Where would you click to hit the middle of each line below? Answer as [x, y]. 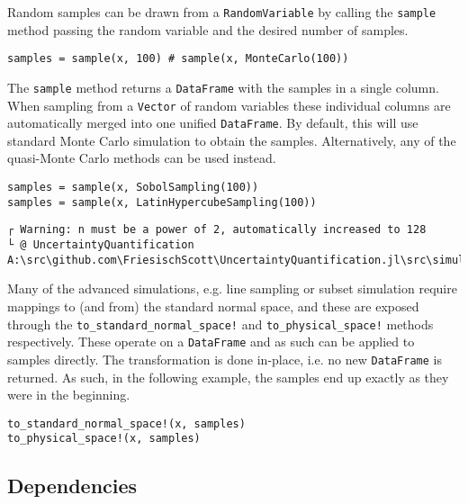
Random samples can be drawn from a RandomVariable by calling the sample [222, 12]
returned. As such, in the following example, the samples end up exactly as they [228, 377]
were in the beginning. [69, 395]
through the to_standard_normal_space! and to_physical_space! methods [220, 324]
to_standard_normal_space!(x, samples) [126, 423]
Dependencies [72, 486]
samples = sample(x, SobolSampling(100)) [133, 188]
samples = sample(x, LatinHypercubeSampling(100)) [162, 202]
